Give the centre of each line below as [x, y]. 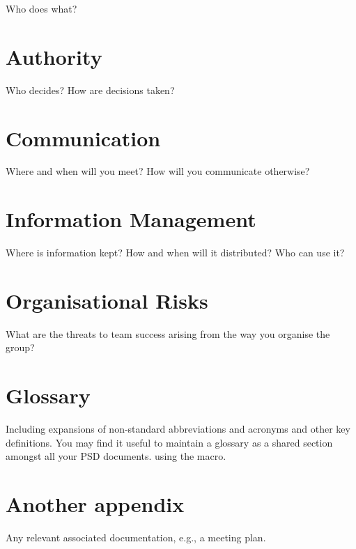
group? [20, 347]
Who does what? [41, 8]
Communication [83, 138]
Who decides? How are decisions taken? [90, 90]
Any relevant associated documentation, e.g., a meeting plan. [136, 538]
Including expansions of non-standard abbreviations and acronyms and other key [178, 429]
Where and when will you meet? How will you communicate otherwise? [158, 171]
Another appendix [95, 504]
